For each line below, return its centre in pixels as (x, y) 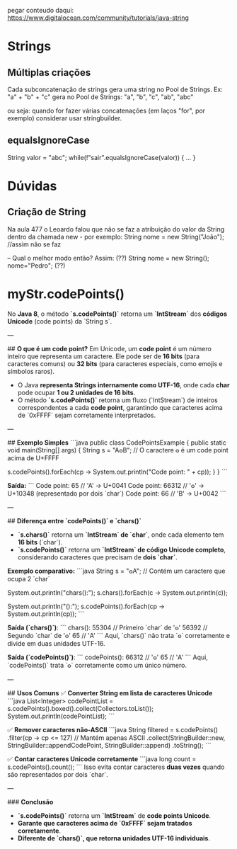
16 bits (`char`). (40, 542)
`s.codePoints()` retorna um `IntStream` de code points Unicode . (114, 815)
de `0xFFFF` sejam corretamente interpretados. (87, 415)
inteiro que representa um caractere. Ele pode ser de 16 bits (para (104, 356)
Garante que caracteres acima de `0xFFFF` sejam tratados (105, 823)
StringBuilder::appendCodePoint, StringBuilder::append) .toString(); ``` (109, 745)
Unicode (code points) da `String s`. (60, 321)
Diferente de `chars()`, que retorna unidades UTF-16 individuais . (114, 838)
